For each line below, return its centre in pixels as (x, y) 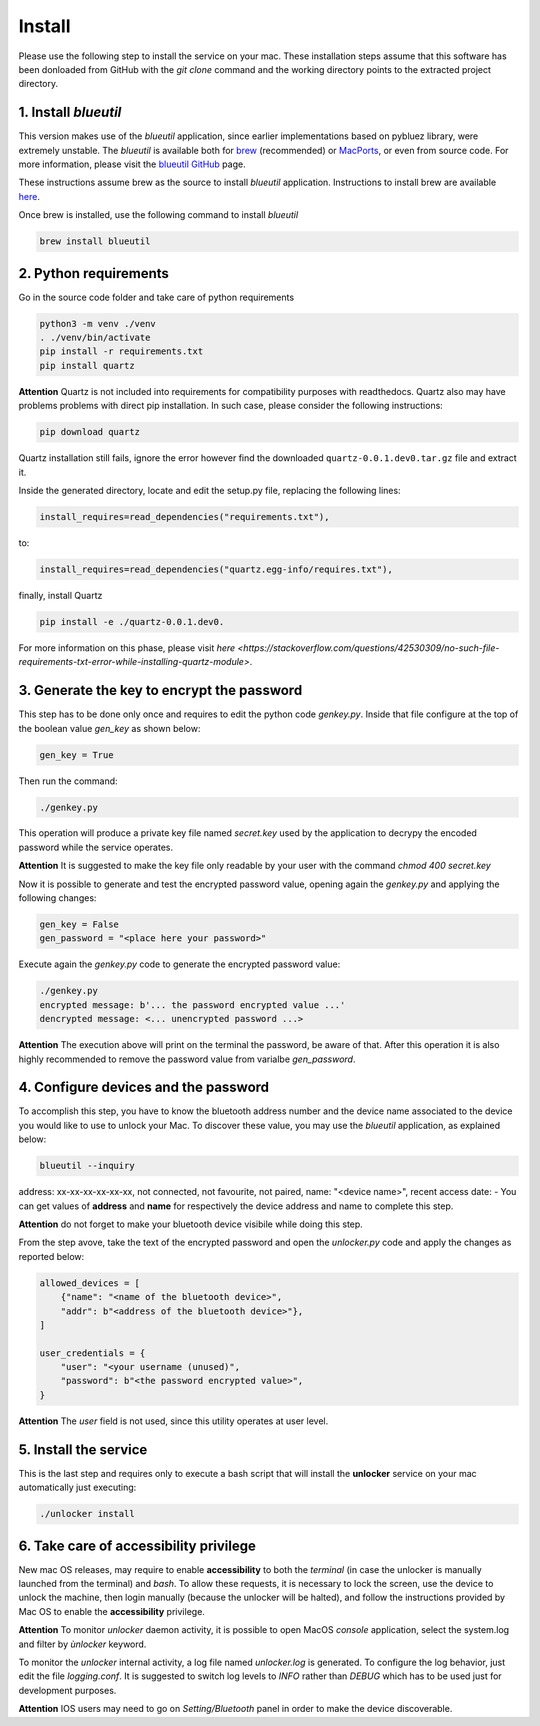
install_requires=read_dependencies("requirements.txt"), (184, 516)
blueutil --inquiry (87, 1166)
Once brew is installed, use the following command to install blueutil (158, 215)
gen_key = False (79, 924)
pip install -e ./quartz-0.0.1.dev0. (132, 621)
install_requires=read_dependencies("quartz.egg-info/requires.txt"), (216, 569)
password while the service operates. (96, 847)
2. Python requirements (94, 273)
